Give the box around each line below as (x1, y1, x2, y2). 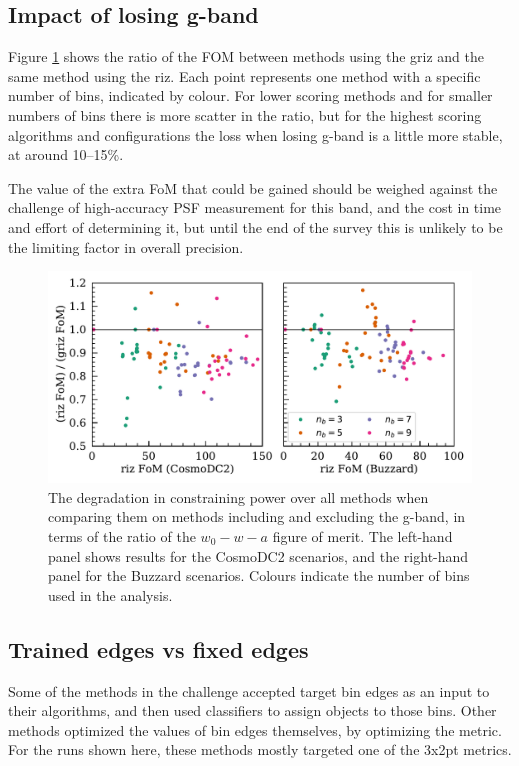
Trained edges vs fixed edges (8, 633, 309, 664)
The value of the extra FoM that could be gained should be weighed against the (8, 177, 498, 198)
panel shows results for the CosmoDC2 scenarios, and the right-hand (48, 545, 469, 566)
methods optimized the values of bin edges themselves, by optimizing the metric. (8, 719, 502, 740)
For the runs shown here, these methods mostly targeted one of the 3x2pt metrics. (8, 739, 512, 760)
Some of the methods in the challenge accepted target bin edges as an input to (8, 680, 490, 701)
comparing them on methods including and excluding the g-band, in (48, 506, 466, 527)
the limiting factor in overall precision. (8, 236, 244, 257)
